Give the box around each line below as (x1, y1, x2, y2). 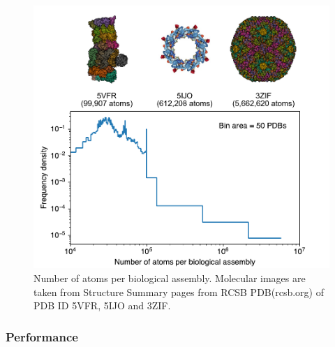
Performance (6, 327, 78, 345)
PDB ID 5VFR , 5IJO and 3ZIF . (33, 298, 171, 313)
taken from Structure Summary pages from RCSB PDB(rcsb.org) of (33, 284, 324, 299)
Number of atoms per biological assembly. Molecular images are (33, 271, 306, 286)
